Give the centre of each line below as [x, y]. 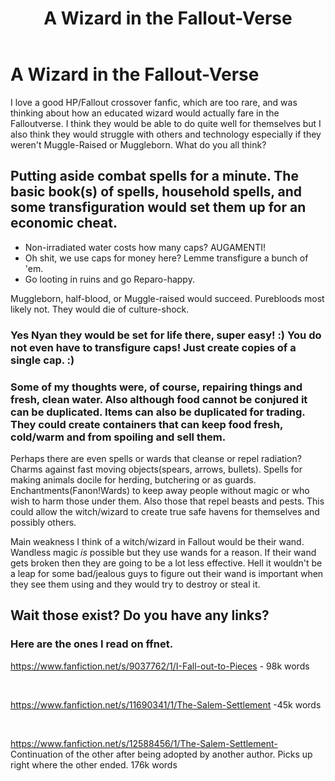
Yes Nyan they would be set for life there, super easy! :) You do [166, 335]
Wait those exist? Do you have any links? [140, 615]
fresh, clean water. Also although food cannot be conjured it [159, 399]
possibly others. [43, 522]
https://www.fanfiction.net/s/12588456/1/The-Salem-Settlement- [144, 743]
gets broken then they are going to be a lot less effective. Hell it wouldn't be [166, 563]
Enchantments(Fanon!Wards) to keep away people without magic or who [160, 490]
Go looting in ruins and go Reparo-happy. [109, 279]
